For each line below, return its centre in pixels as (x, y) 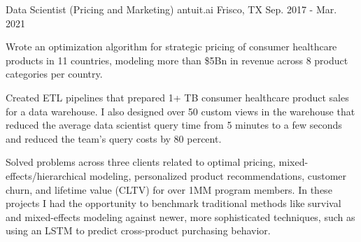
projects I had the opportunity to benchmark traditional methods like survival (174, 203)
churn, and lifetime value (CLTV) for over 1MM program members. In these (169, 189)
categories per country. (54, 74)
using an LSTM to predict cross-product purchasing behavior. (138, 230)
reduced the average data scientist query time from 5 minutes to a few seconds (174, 125)
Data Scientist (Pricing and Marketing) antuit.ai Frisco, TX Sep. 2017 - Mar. (171, 9)
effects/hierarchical (46, 175)
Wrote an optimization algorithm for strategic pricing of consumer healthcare (171, 47)
